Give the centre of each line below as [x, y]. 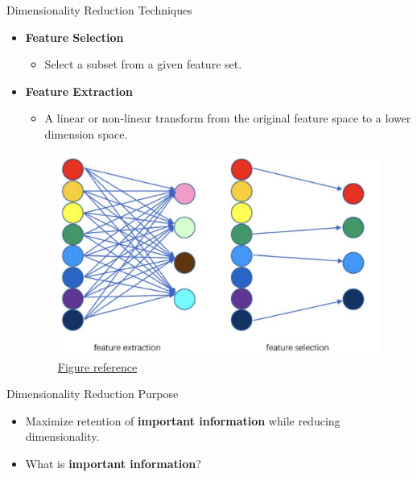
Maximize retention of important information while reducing [183, 420]
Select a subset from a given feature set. [143, 64]
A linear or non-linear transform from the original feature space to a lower [228, 118]
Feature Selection [74, 37]
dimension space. [86, 133]
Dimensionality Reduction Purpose [93, 394]
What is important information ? [113, 464]
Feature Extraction [79, 91]
